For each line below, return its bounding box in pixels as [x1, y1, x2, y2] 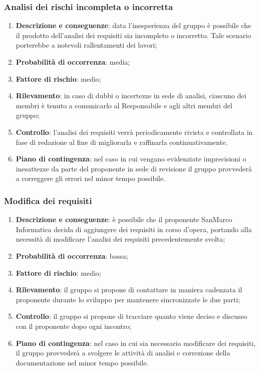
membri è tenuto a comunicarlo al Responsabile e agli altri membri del [16, 100, 232, 110]
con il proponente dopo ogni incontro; [16, 320, 132, 331]
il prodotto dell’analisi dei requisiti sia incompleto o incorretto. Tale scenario [16, 30, 251, 40]
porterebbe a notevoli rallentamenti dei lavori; [16, 40, 157, 50]
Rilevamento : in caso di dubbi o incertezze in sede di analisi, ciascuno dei [16, 90, 246, 101]
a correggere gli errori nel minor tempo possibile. [16, 173, 166, 183]
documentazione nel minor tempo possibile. [16, 357, 149, 367]
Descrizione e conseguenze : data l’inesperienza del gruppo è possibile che [16, 20, 251, 31]
